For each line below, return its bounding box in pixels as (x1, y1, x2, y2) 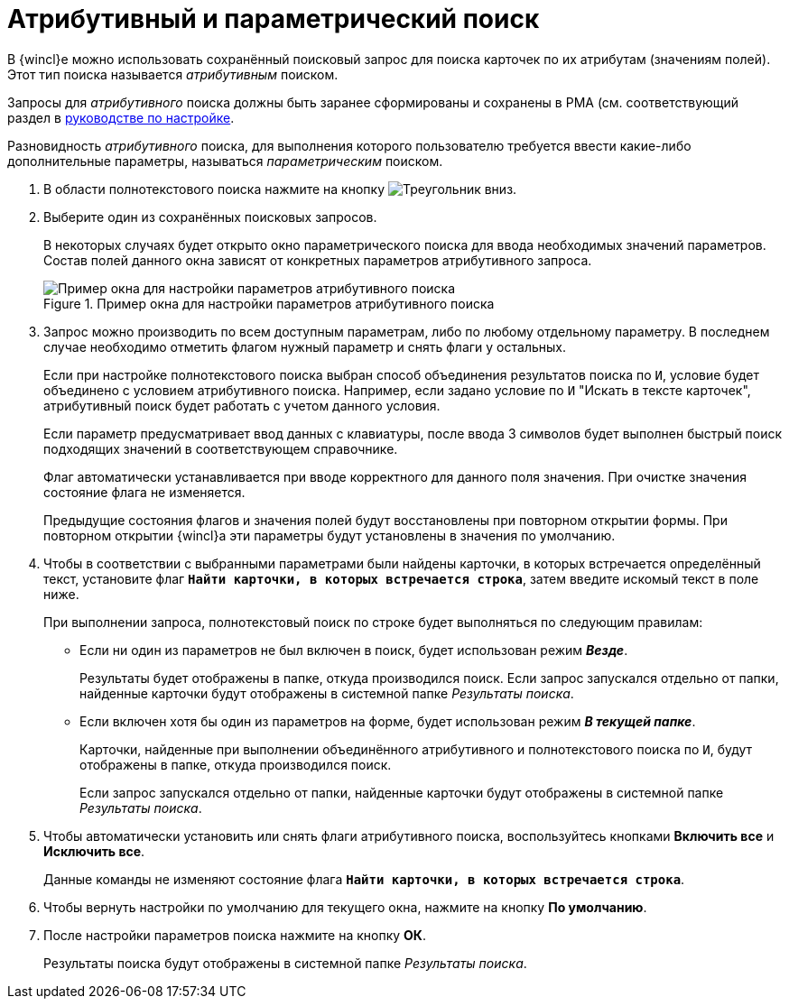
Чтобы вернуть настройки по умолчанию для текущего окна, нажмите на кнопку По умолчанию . (43, 899, 647, 915)
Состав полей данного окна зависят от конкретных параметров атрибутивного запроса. (43, 252, 592, 268)
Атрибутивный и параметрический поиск (7, 4, 540, 34)
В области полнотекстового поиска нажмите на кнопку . (43, 180, 517, 197)
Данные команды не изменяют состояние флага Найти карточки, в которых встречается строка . (43, 871, 685, 887)
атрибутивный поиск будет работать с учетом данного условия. (43, 397, 441, 413)
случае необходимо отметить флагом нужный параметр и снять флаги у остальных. (43, 338, 566, 355)
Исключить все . (43, 843, 145, 859)
